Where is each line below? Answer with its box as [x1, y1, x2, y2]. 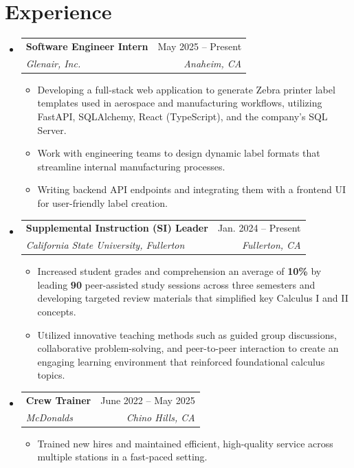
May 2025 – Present [157, 38, 242, 53]
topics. [37, 368, 65, 382]
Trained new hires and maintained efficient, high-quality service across [37, 436, 333, 450]
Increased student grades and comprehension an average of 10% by [37, 264, 322, 278]
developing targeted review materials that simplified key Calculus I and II [37, 291, 349, 305]
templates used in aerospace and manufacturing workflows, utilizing [37, 96, 322, 110]
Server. [37, 122, 67, 137]
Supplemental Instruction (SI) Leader [25, 221, 208, 235]
